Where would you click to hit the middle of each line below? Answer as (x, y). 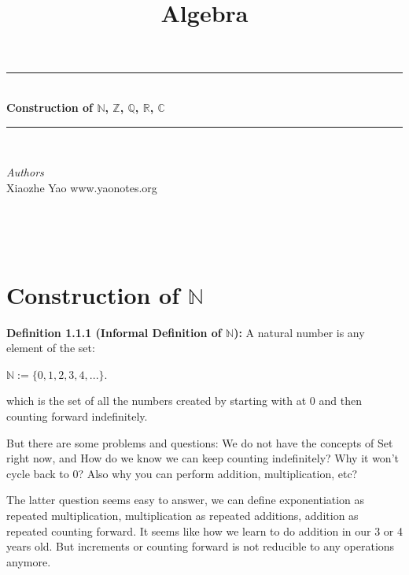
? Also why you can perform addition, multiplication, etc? (218, 473)
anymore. (29, 561)
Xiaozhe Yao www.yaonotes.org (82, 187)
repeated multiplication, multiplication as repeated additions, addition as (182, 515)
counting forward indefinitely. (77, 416)
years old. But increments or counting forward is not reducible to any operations (201, 546)
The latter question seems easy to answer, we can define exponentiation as (186, 500)
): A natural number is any (299, 332)
